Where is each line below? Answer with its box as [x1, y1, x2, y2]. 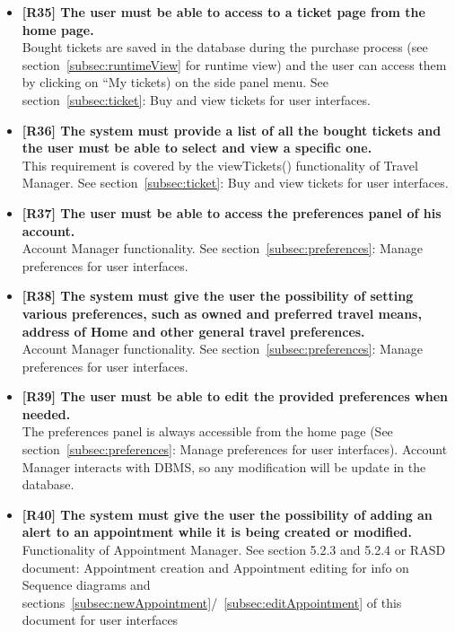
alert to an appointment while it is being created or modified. [22, 522, 413, 541]
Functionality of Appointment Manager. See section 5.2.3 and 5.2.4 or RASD [22, 540, 446, 559]
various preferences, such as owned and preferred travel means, [22, 303, 422, 322]
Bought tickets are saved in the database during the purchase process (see [22, 38, 428, 57]
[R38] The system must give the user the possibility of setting [22, 286, 414, 305]
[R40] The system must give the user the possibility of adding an [22, 505, 433, 523]
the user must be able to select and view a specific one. [22, 138, 372, 157]
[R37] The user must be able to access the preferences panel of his [22, 203, 442, 222]
